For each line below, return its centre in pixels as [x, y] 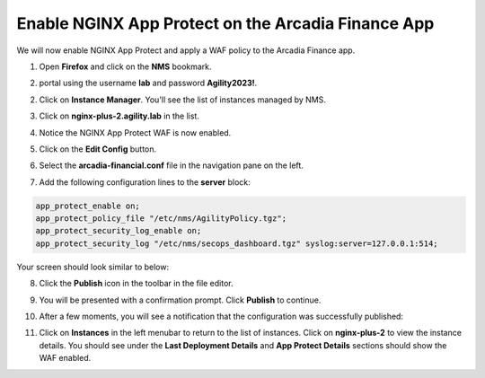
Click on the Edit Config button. [98, 149]
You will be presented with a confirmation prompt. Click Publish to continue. [180, 300]
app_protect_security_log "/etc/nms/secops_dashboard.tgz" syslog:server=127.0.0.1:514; [237, 243]
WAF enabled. [65, 358]
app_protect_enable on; [88, 206]
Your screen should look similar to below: [93, 267]
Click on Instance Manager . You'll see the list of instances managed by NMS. [183, 100]
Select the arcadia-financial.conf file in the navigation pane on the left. [172, 165]
